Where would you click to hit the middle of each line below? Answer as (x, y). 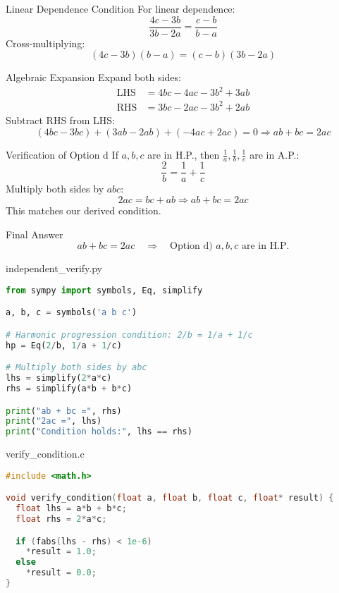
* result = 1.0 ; (61, 552)
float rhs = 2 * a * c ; (61, 519)
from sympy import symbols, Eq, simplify (104, 290)
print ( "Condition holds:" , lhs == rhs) (99, 432)
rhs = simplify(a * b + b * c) (69, 388)
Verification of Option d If (62, 154)
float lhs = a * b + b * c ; (71, 509)
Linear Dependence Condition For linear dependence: (121, 8)
